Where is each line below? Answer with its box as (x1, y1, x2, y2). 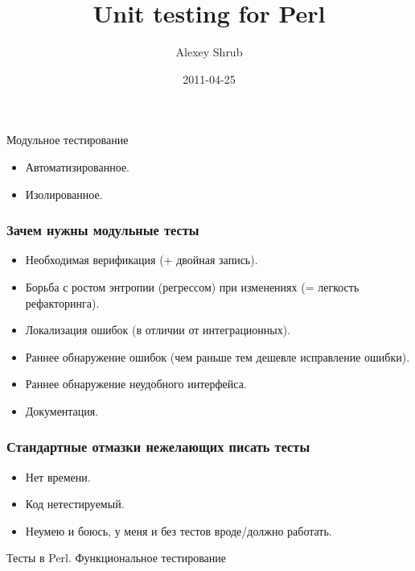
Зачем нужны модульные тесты (6, 220, 199, 240)
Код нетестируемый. (25, 495, 125, 512)
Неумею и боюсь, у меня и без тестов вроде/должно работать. (25, 522, 332, 539)
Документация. (25, 402, 99, 419)
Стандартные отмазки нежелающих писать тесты (6, 437, 310, 457)
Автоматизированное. (25, 158, 129, 175)
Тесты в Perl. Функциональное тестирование (6, 549, 226, 566)
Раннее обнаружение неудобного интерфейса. (25, 375, 247, 392)
